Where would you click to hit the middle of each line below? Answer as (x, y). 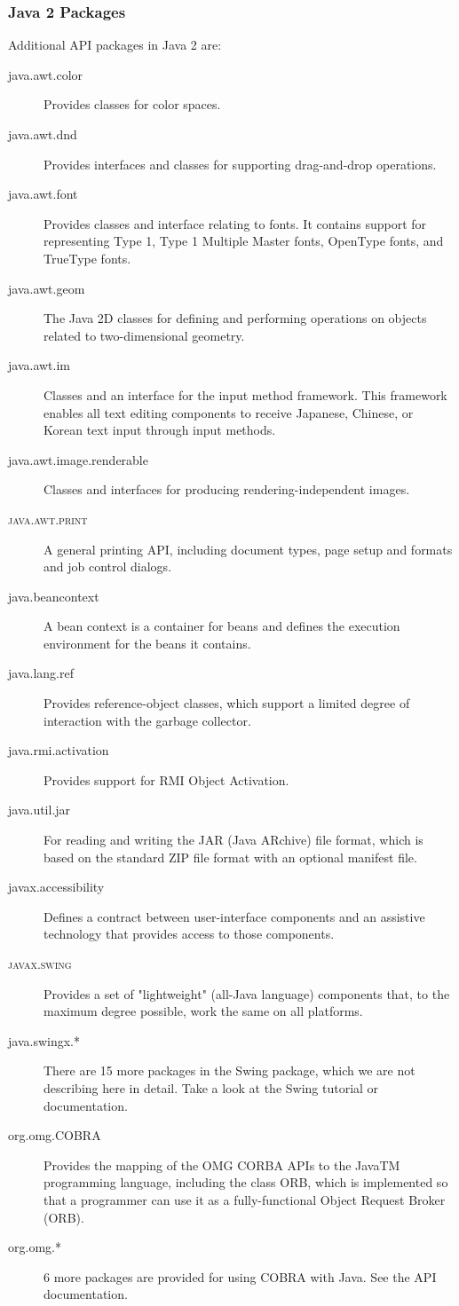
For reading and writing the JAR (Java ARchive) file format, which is (233, 840)
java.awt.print (48, 519)
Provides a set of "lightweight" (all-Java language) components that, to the (247, 993)
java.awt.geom (47, 288)
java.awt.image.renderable (78, 459)
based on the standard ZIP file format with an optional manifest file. (230, 857)
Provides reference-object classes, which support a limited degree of (227, 703)
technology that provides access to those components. (189, 934)
